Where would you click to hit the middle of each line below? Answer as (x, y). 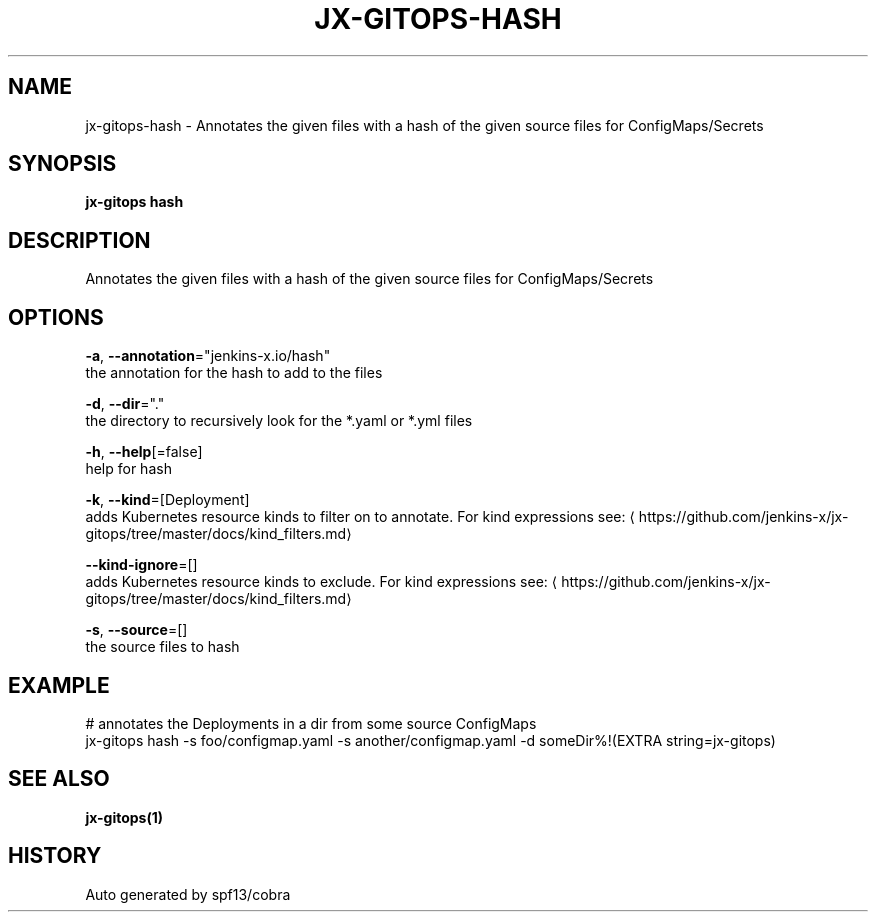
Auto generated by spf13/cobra (188, 894)
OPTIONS (56, 317)
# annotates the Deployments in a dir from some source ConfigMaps (311, 723)
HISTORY (55, 856)
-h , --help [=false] (144, 452)
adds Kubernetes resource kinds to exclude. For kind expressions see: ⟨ (321, 582)
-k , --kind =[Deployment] (167, 500)
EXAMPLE (59, 685)
